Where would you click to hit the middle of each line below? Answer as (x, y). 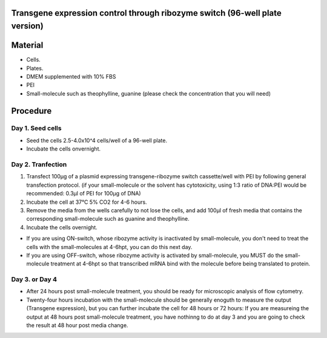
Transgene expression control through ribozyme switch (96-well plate (146, 13)
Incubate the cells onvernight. (64, 149)
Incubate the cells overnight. (62, 227)
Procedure (31, 111)
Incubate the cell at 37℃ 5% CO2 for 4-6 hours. (87, 202)
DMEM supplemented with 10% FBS (71, 76)
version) (27, 26)
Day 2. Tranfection (39, 164)
